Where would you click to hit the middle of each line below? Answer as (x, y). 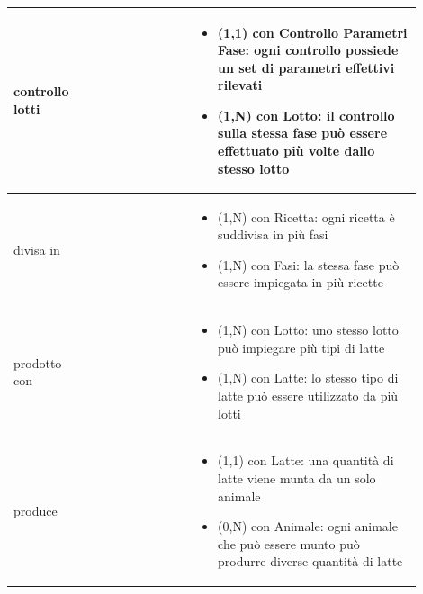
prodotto (38, 362)
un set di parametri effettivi (306, 67)
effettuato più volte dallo (297, 151)
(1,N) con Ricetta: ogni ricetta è (306, 216)
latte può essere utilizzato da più (308, 395)
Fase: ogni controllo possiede (308, 50)
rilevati (240, 85)
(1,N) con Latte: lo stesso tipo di (308, 378)
